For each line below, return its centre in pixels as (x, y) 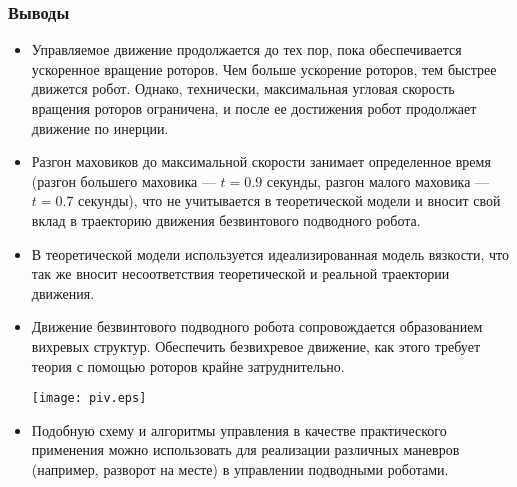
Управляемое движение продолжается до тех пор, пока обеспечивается (246, 49)
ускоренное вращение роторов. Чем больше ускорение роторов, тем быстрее (264, 68)
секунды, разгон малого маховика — (378, 180)
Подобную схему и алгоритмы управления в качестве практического (239, 429)
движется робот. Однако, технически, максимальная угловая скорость (243, 88)
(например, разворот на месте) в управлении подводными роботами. (240, 468)
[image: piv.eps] (89, 398)
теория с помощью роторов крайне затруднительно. (188, 365)
